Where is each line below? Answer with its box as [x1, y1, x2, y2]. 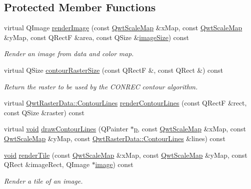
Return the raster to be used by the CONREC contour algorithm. [4, 81, 198, 91]
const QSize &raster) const [4, 107, 85, 117]
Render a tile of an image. [4, 175, 83, 186]
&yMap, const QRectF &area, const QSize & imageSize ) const [4, 32, 189, 42]
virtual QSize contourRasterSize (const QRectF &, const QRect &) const [4, 64, 224, 75]
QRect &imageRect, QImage [4, 159, 90, 169]
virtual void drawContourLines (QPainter [4, 124, 128, 134]
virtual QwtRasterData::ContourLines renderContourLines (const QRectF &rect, [4, 98, 247, 108]
